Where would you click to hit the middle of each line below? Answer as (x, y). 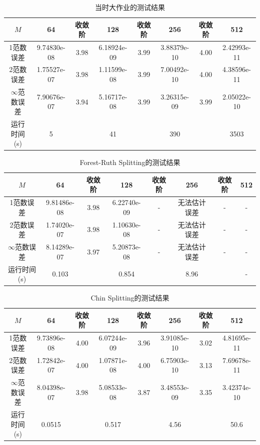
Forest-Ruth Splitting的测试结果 (130, 162)
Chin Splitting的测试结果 (130, 298)
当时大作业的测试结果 (130, 7)
